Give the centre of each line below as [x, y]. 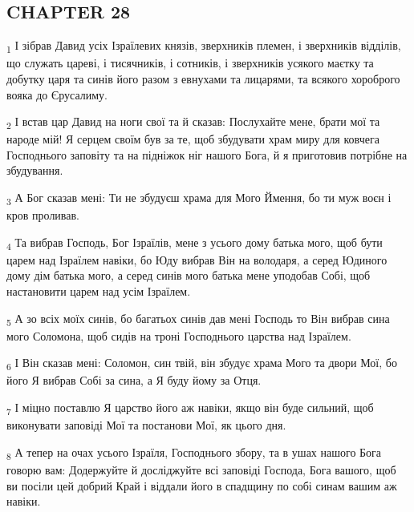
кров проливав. [43, 215]
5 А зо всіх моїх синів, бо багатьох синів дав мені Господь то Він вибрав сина [198, 319]
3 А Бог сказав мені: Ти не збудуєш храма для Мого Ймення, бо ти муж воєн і [199, 198]
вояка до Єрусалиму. [57, 94]
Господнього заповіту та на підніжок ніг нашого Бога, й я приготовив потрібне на [207, 154]
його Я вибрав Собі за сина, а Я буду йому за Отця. [134, 380]
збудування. [35, 170]
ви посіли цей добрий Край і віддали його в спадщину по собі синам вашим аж [202, 485]
